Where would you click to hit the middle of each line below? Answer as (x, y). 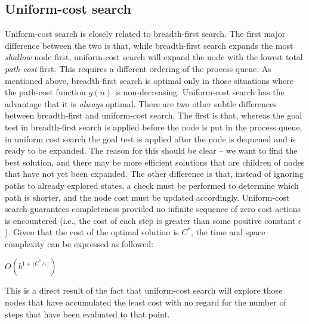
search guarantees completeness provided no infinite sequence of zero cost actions (153, 209)
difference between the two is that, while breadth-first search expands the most (149, 45)
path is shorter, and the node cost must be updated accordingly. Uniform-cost (147, 197)
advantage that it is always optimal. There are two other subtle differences (141, 103)
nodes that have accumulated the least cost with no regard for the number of (146, 302)
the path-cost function (45, 92)
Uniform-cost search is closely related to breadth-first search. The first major (145, 34)
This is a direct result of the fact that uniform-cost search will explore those (144, 290)
